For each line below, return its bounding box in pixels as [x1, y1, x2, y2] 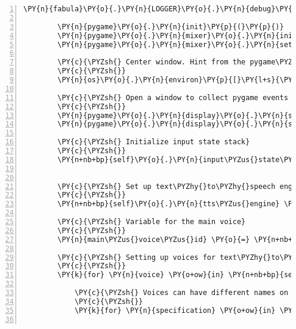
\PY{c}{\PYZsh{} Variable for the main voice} [57, 218, 246, 226]
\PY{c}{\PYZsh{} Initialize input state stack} [57, 138, 250, 147]
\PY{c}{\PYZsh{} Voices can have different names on [74, 288, 288, 297]
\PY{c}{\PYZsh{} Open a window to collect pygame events [57, 93, 288, 102]
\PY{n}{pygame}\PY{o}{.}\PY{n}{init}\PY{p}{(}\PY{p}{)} [57, 22, 284, 31]
